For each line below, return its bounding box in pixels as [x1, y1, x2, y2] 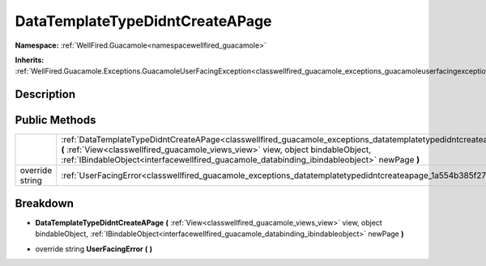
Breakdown [15, 196, 75, 210]
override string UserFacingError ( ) [35, 243, 153, 254]
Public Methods [15, 113, 96, 127]
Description [15, 87, 76, 101]
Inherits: [15, 55, 45, 65]
